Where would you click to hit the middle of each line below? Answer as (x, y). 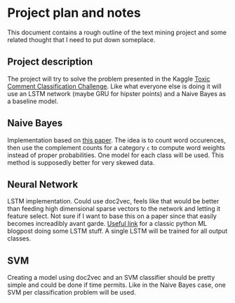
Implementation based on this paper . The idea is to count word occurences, (116, 140)
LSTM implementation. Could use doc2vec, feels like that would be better (113, 201)
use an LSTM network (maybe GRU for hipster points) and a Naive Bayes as (117, 93)
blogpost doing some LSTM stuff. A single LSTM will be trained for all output (117, 231)
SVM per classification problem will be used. (72, 292)
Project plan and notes (74, 13)
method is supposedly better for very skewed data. (81, 162)
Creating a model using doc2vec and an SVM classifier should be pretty (111, 278)
